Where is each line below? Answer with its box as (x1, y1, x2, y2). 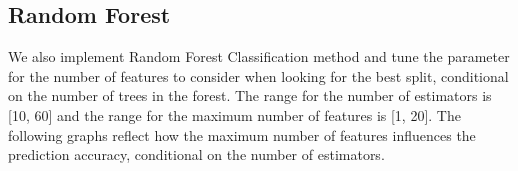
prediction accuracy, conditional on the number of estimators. (8, 144, 385, 165)
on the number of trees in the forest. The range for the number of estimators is (8, 85, 492, 106)
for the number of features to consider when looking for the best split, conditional (8, 65, 509, 86)
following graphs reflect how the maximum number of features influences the (8, 124, 476, 145)
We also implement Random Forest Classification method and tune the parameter (8, 46, 510, 67)
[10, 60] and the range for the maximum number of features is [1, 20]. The (8, 104, 461, 125)
